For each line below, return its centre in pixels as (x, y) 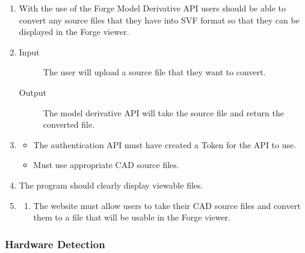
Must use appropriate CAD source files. (106, 165)
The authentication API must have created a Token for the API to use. (165, 144)
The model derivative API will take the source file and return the (163, 112)
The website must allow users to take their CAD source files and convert (167, 205)
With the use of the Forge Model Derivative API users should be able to (152, 8)
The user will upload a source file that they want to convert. (154, 72)
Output (32, 92)
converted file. (69, 124)
